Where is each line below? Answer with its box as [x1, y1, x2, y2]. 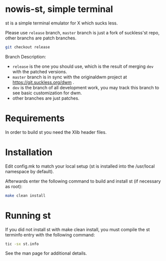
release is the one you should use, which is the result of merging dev [12, 63, 154, 69]
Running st [5, 210, 51, 221]
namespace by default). [5, 168, 54, 174]
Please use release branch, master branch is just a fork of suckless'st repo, [5, 29, 160, 35]
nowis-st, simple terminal [5, 3, 113, 15]
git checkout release [5, 44, 50, 49]
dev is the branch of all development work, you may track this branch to [12, 84, 160, 90]
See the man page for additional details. [5, 251, 87, 257]
